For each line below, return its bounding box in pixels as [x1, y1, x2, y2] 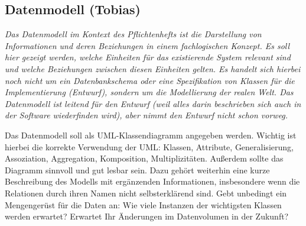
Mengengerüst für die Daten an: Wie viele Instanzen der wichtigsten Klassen [5, 198, 282, 211]
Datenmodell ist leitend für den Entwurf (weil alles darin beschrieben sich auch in [5, 97, 301, 109]
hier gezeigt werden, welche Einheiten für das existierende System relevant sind [5, 51, 291, 63]
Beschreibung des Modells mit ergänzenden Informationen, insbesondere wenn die [5, 175, 300, 188]
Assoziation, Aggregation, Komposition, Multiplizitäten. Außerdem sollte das [5, 152, 284, 164]
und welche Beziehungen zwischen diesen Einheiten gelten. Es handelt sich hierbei [5, 62, 301, 75]
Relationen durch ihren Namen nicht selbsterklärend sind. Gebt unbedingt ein [5, 186, 287, 199]
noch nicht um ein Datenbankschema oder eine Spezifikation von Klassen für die [5, 74, 295, 86]
